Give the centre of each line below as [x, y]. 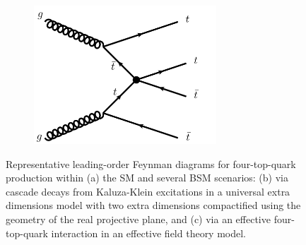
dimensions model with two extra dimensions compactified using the [153, 205]
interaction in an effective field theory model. [149, 233]
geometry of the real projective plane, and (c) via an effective [138, 219]
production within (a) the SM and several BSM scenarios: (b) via [147, 178]
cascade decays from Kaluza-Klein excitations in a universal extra [148, 191]
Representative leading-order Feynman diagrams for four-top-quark [151, 163]
